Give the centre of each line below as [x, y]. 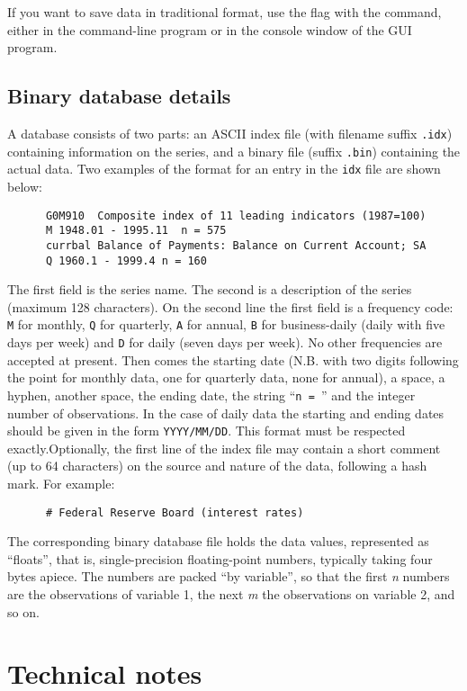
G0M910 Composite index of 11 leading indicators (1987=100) [236, 215]
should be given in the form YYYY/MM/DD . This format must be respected [207, 431]
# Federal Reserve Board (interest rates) [175, 512]
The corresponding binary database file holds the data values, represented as [218, 541]
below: [25, 186]
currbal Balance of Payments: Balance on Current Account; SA [236, 245]
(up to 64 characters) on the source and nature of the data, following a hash [217, 466]
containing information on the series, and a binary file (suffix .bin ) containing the [234, 151]
